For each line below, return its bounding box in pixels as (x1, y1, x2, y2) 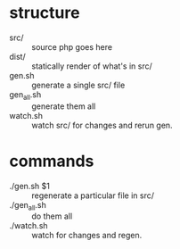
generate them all (31, 101, 96, 112)
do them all (31, 211, 73, 221)
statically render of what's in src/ (31, 61, 153, 71)
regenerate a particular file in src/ (31, 190, 154, 201)
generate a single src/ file (31, 79, 126, 90)
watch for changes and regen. (31, 230, 143, 241)
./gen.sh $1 (9, 180, 51, 191)
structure (9, 3, 80, 23)
